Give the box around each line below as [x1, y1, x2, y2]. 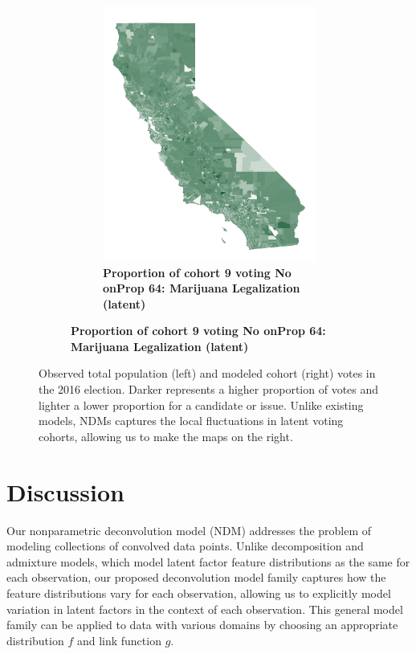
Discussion [6, 475, 124, 508]
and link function [76, 632, 161, 648]
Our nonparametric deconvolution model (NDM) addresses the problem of [6, 521, 372, 538]
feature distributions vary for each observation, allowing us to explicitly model [6, 584, 391, 601]
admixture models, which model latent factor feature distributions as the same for [6, 553, 410, 570]
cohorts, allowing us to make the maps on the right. [39, 427, 293, 444]
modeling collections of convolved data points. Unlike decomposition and [6, 538, 364, 554]
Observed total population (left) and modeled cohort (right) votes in [39, 365, 376, 382]
